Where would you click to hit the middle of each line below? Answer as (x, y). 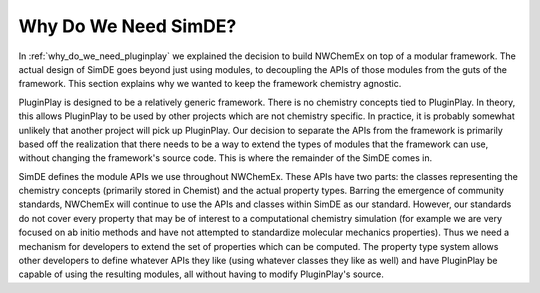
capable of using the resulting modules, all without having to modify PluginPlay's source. (201, 274)
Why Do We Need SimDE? (127, 26)
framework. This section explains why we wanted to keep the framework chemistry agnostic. (210, 84)
